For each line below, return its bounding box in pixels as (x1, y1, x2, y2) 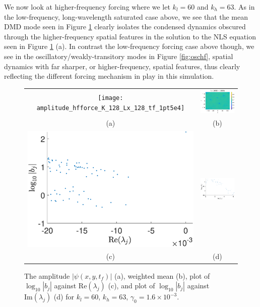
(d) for (53, 291, 74, 302)
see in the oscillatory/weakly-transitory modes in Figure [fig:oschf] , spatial (4, 50, 233, 61)
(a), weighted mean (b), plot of (114, 270, 210, 281)
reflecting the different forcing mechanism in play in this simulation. (4, 71, 214, 81)
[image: (98, 94, 123, 102)
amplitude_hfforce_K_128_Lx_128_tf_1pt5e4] (36, 105, 185, 112)
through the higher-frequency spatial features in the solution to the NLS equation (4, 31, 256, 41)
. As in (234, 2, 255, 12)
